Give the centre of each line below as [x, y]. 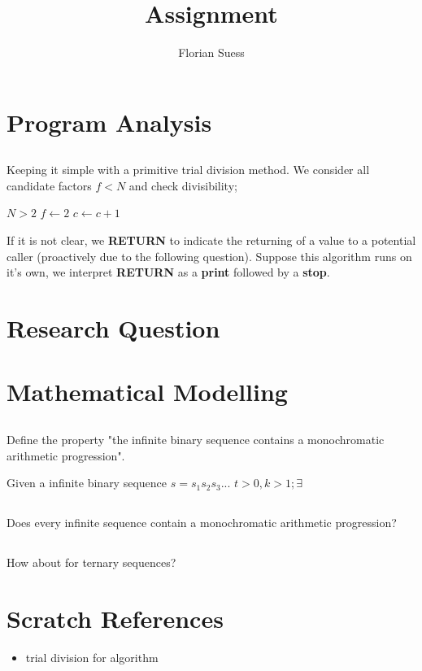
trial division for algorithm [92, 657]
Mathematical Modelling [147, 392]
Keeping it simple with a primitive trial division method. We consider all [188, 170]
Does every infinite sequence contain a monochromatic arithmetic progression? [202, 523]
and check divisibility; [183, 185]
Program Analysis [109, 122]
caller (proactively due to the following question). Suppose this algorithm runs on [209, 256]
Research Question [113, 328]
